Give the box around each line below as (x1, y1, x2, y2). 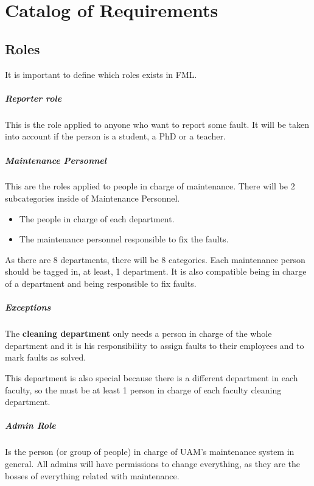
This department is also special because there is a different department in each (5, 371, 298, 384)
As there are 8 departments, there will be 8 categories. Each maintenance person (5, 253, 305, 266)
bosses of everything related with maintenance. (5, 469, 180, 482)
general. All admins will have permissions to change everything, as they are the (5, 457, 301, 470)
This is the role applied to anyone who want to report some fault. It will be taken (5, 118, 310, 130)
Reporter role (5, 91, 62, 104)
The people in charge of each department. (19, 212, 175, 225)
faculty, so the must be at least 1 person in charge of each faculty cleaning (5, 383, 282, 396)
